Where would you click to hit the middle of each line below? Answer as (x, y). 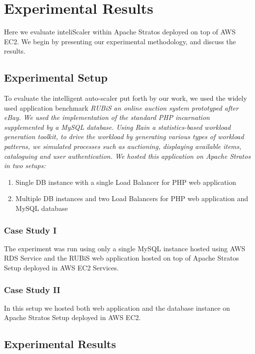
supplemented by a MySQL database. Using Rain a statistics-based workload (117, 127)
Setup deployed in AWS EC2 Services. (61, 268)
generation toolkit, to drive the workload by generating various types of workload (124, 136)
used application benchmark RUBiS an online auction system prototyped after (121, 107)
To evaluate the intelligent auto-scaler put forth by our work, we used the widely (126, 98)
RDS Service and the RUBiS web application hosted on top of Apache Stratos (122, 258)
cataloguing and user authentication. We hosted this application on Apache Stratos (127, 156)
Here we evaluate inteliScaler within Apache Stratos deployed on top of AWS (120, 32)
